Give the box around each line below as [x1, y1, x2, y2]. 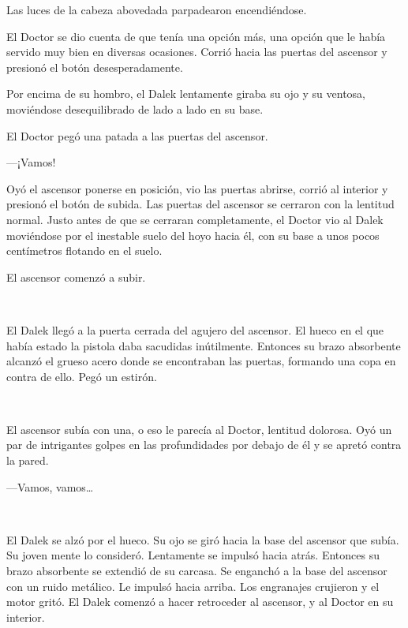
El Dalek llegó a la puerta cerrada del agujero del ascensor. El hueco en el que [6, 321, 384, 338]
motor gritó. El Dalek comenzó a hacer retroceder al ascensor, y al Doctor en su [6, 593, 394, 610]
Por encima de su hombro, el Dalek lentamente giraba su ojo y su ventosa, [6, 85, 365, 102]
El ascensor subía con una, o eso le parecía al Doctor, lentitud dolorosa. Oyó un [6, 421, 392, 437]
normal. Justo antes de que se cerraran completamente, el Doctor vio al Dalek [6, 211, 384, 227]
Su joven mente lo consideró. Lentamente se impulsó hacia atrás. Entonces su [6, 547, 380, 563]
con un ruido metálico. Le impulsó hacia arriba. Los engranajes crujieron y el [6, 578, 380, 594]
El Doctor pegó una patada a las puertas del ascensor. [6, 127, 268, 144]
